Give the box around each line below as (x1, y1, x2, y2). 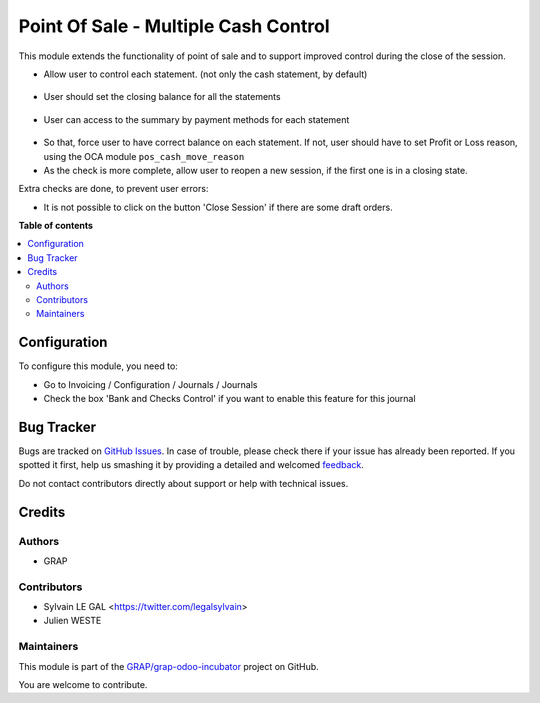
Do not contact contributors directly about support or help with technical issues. (18, 477, 349, 489)
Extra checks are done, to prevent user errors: (18, 183, 209, 195)
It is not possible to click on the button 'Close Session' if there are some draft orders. (43, 201, 394, 213)
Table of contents (18, 220, 94, 232)
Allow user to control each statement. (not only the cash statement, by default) (43, 68, 368, 80)
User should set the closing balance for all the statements (43, 91, 281, 103)
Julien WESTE (43, 615, 102, 627)
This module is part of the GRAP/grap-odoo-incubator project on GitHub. (18, 660, 319, 672)
